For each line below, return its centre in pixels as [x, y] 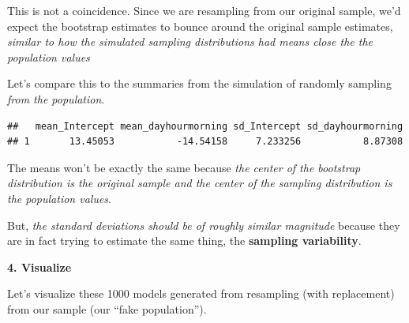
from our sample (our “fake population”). [107, 308]
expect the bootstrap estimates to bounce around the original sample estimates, [200, 26]
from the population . [56, 98]
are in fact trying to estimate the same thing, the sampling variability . [184, 240]
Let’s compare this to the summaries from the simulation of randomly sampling [199, 83]
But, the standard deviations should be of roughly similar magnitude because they [204, 225]
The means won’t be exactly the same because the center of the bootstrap [184, 167]
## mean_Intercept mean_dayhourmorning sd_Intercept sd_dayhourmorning [205, 126]
